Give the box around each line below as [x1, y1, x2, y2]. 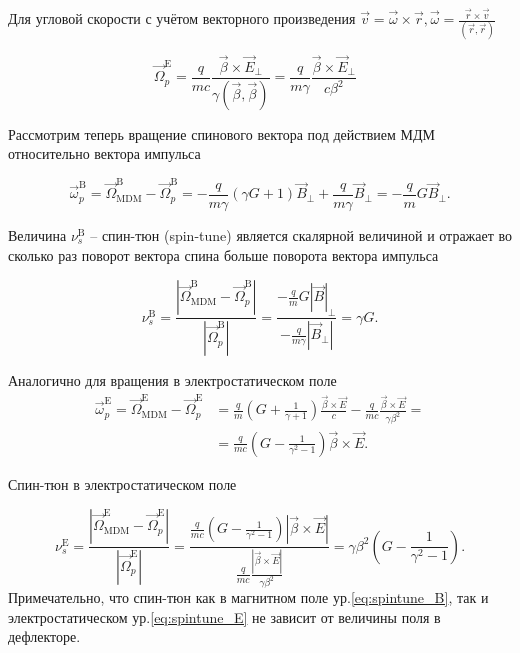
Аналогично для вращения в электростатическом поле [8, 370, 337, 391]
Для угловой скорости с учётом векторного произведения [8, 8, 356, 29]
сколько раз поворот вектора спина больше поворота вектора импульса [8, 244, 439, 265]
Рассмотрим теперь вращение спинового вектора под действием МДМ [8, 123, 435, 144]
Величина [8, 225, 67, 246]
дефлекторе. [8, 626, 81, 647]
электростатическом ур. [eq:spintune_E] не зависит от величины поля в [8, 606, 441, 627]
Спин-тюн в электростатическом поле [8, 473, 237, 494]
